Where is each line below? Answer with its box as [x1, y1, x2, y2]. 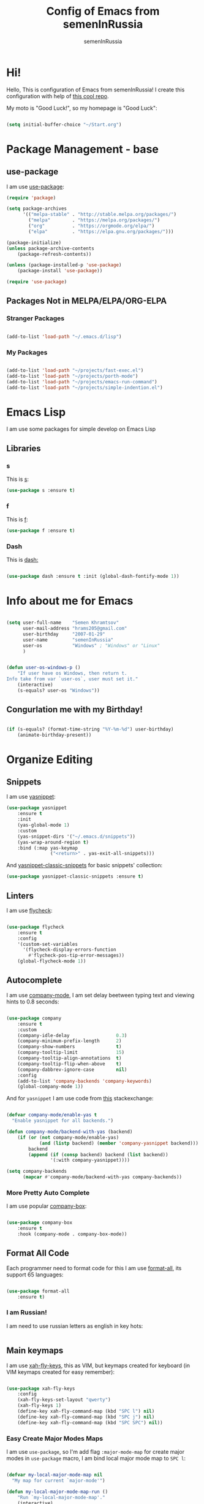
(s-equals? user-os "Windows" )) [17, 687, 100, 694]
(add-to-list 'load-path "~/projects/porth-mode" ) [6, 373, 138, 379]
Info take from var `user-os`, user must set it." [6, 676, 138, 682]
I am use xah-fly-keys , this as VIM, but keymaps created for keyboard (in [6, 1362, 191, 1369]
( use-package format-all [6, 1288, 70, 1294]
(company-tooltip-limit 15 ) [17, 1049, 124, 1056]
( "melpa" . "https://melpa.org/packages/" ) [28, 217, 161, 223]
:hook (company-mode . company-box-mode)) [17, 1231, 127, 1237]
